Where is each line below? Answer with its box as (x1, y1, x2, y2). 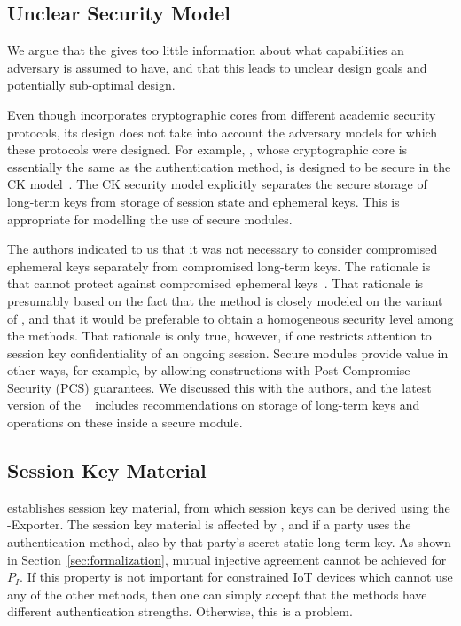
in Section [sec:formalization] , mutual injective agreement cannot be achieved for (7, 550, 447, 568)
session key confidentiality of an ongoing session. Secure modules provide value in (7, 343, 449, 362)
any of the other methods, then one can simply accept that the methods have (7, 584, 427, 603)
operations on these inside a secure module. (7, 413, 243, 432)
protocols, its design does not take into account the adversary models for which (7, 122, 438, 141)
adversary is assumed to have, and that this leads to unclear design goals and (7, 58, 427, 76)
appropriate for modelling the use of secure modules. (7, 209, 293, 228)
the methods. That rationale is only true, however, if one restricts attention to (7, 326, 432, 345)
